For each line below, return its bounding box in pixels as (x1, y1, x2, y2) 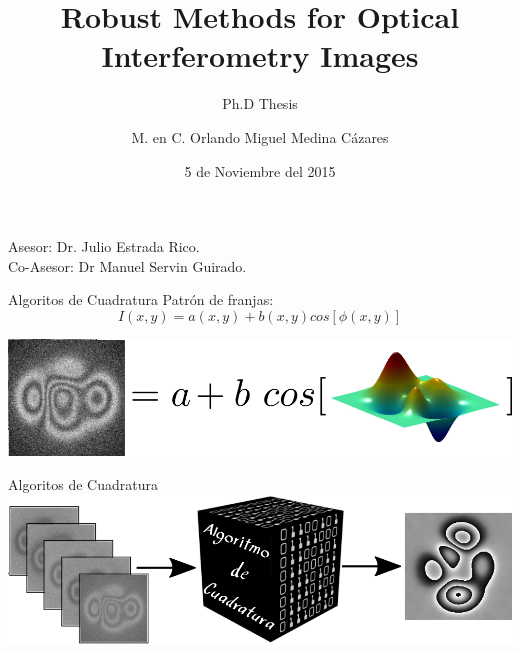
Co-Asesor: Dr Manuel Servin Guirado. (8, 255, 247, 276)
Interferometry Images (101, 35, 419, 76)
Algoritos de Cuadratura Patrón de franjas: (8, 289, 274, 310)
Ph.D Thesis (222, 93, 298, 114)
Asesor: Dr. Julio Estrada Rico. (8, 236, 200, 257)
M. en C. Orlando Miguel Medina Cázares (131, 126, 389, 147)
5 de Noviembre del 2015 (184, 160, 336, 181)
